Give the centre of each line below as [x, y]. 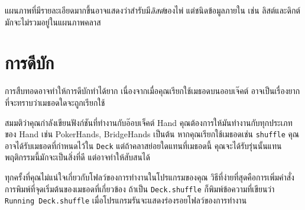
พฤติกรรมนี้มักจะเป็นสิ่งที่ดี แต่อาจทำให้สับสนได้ [77, 157]
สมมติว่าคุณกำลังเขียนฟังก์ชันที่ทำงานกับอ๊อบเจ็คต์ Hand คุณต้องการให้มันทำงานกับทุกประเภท [149, 122]
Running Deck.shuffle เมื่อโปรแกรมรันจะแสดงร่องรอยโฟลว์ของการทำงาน [126, 200]
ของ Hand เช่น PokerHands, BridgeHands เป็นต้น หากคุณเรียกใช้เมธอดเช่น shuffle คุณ [152, 134]
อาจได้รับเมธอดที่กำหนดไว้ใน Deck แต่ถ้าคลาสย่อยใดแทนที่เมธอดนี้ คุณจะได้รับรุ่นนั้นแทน [143, 145]
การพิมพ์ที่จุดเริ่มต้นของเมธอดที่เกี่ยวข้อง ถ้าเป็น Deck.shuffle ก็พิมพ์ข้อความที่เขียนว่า [140, 188]
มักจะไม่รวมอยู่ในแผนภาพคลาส [53, 22]
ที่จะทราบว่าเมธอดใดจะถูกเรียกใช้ [55, 102]
